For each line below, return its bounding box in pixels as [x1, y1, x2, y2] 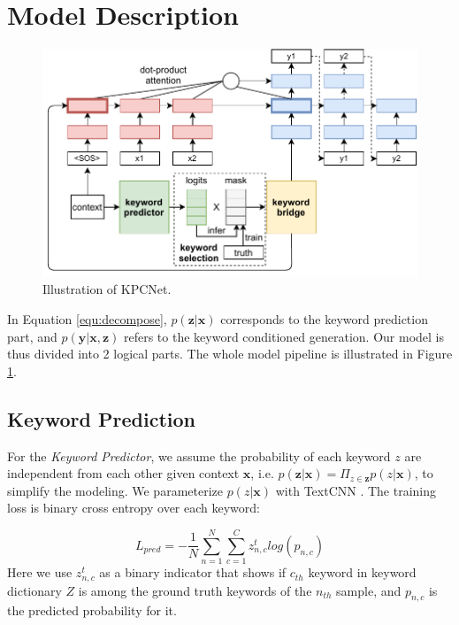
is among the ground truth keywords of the [78, 581, 312, 599]
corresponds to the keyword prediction [220, 309, 428, 328]
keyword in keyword [308, 563, 417, 582]
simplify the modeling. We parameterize [7, 481, 223, 499]
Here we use [7, 563, 73, 582]
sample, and [336, 581, 402, 599]
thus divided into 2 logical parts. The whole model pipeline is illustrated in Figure [7, 344, 453, 363]
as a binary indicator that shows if [99, 563, 287, 582]
